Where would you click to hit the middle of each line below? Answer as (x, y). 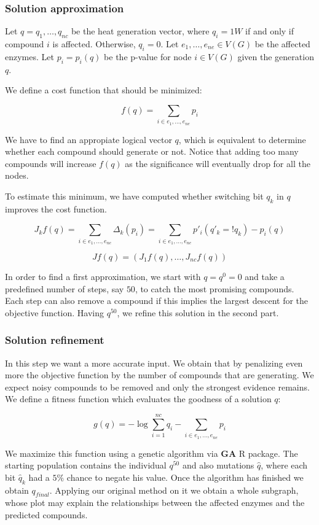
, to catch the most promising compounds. (215, 288)
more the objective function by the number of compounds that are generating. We (159, 375)
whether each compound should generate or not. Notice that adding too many (152, 151)
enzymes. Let (30, 56)
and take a (265, 277)
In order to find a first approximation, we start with (103, 277)
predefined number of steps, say (65, 288)
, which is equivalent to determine (242, 139)
